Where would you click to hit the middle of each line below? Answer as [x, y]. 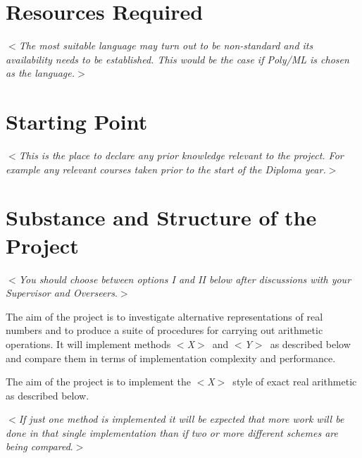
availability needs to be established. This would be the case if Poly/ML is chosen [177, 59]
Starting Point [77, 122]
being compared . [39, 446]
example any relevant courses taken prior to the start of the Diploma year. [166, 169]
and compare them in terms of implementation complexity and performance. [171, 358]
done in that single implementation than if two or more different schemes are [172, 432]
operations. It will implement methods [88, 343]
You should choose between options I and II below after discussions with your [185, 279]
